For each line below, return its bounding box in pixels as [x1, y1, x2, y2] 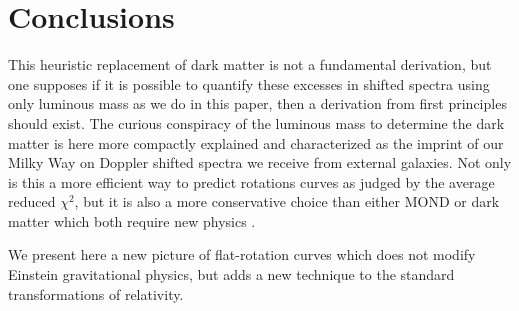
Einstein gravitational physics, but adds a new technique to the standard [8, 264, 455, 285]
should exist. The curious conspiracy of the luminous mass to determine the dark [8, 112, 505, 133]
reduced [8, 191, 56, 212]
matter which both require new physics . [8, 210, 256, 231]
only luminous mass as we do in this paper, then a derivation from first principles [8, 93, 507, 114]
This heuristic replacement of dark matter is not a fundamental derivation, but [8, 54, 492, 75]
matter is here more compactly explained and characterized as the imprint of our [8, 132, 504, 153]
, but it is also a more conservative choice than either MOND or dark [74, 191, 500, 212]
